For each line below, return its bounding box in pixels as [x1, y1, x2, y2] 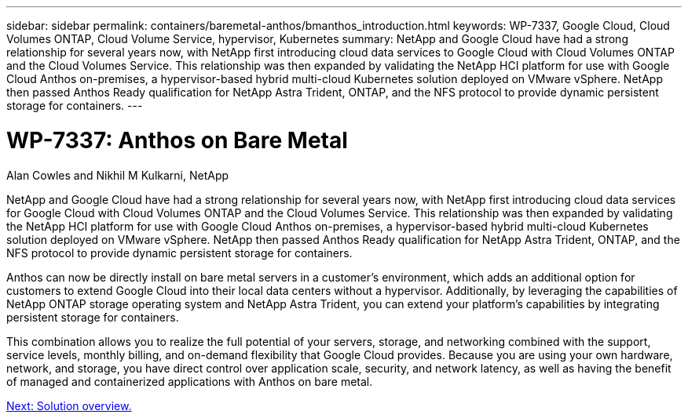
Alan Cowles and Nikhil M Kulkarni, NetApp [6, 168, 229, 182]
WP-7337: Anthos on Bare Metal [6, 126, 348, 154]
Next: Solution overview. [6, 398, 132, 413]
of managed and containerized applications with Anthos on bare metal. [6, 374, 373, 388]
